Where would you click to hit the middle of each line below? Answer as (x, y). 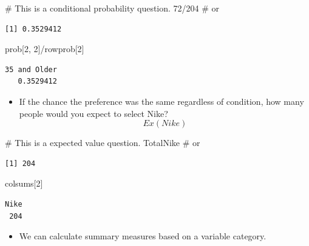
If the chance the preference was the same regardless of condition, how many (161, 101)
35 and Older (31, 69)
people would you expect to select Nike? (93, 113)
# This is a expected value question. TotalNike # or (103, 143)
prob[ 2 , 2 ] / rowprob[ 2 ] (45, 49)
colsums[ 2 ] (24, 183)
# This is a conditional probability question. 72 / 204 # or (112, 8)
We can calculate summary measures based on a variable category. (143, 236)
